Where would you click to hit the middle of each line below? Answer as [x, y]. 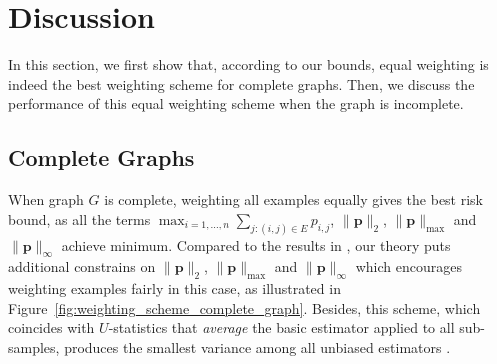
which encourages [408, 266]
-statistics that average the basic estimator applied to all [281, 327]
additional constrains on [82, 266]
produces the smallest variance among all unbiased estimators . [257, 346]
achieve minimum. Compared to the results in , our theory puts [256, 244]
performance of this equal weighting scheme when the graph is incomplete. [236, 103]
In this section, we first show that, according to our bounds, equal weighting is [248, 64]
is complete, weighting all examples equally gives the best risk [294, 199]
